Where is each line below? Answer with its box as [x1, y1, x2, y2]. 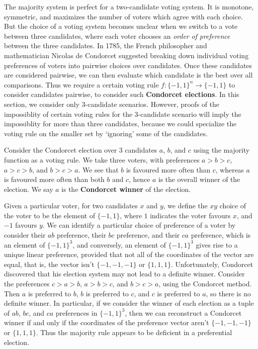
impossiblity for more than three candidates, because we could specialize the [4, 118, 237, 129]
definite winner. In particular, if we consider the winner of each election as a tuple [4, 298, 254, 308]
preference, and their [116, 230, 180, 240]
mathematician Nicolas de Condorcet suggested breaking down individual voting [4, 50, 249, 60]
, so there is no [206, 288, 251, 298]
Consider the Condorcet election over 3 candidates [4, 145, 157, 155]
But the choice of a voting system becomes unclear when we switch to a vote [4, 21, 238, 31]
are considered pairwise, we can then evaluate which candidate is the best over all [4, 70, 253, 80]
